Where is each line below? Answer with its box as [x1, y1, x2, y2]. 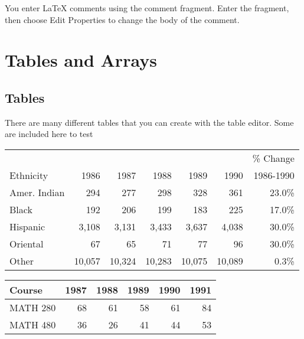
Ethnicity [9, 168, 48, 182]
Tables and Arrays [5, 48, 157, 72]
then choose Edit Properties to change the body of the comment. [5, 13, 240, 25]
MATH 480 [9, 317, 56, 331]
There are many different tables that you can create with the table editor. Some [5, 116, 294, 128]
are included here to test [5, 128, 93, 140]
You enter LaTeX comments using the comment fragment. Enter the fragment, [5, 2, 289, 14]
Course [9, 282, 43, 296]
